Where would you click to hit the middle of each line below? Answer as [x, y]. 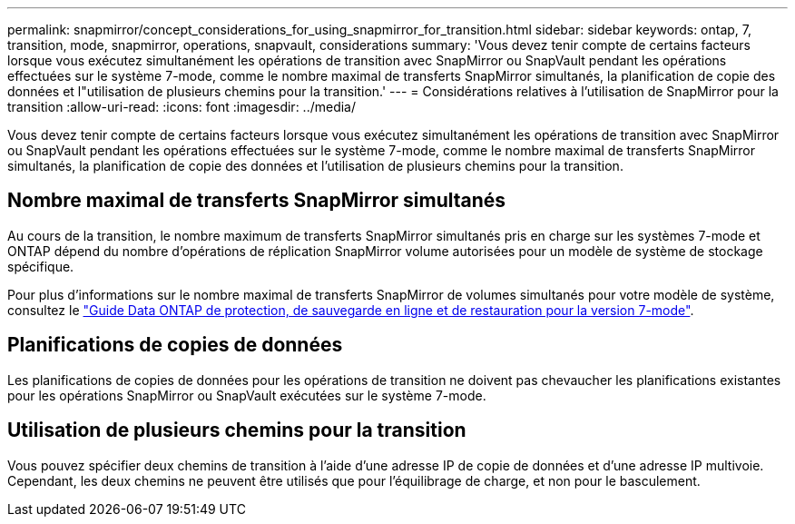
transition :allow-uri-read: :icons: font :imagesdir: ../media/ [182, 107]
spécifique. [41, 266]
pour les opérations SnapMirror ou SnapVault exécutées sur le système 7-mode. [247, 395]
